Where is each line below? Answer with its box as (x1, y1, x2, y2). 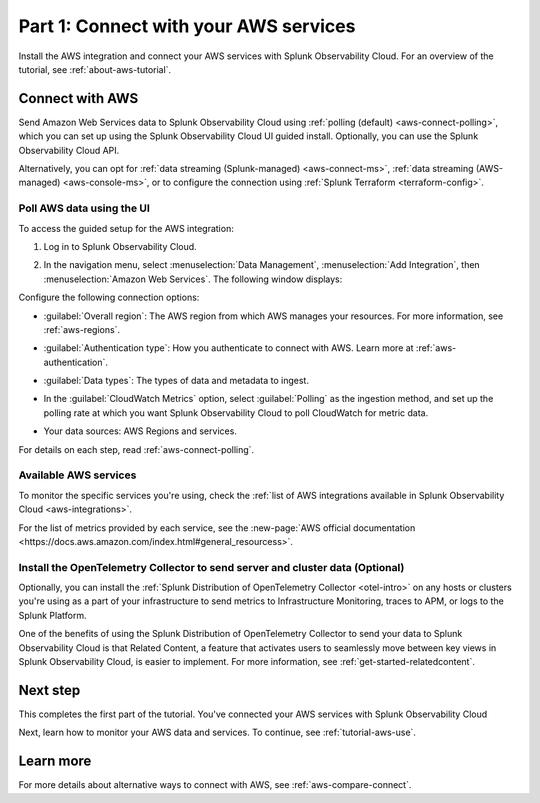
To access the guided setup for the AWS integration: (18, 222, 234, 234)
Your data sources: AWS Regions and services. (43, 425, 237, 437)
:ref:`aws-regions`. (43, 323, 120, 335)
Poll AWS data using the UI (18, 201, 150, 215)
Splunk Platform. (18, 609, 87, 621)
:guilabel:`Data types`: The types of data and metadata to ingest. (43, 375, 310, 387)
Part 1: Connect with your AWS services (18, 15, 356, 37)
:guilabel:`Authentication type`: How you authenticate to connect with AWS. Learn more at (43, 342, 414, 354)
